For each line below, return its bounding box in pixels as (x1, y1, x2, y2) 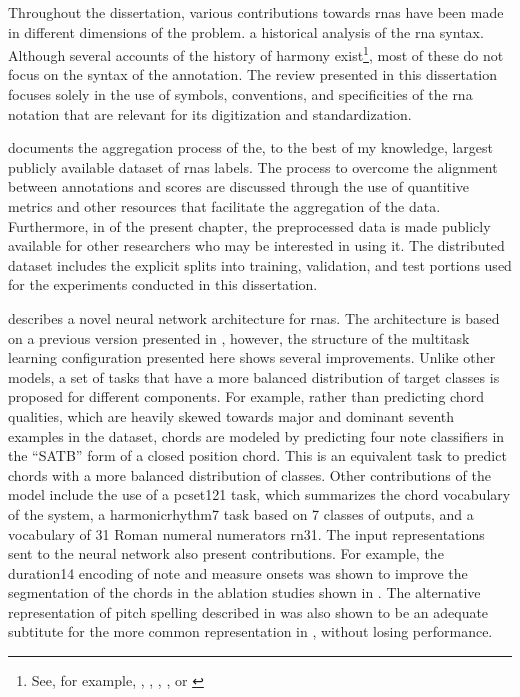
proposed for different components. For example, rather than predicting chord (8, 386, 484, 407)
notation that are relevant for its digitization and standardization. (8, 103, 412, 124)
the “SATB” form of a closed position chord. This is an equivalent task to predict (8, 445, 507, 466)
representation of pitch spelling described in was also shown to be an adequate (8, 601, 489, 622)
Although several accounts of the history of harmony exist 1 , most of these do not (8, 42, 504, 65)
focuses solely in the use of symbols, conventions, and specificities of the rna (8, 84, 473, 105)
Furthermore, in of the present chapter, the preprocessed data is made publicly (8, 215, 491, 236)
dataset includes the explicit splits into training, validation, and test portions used (8, 254, 512, 275)
